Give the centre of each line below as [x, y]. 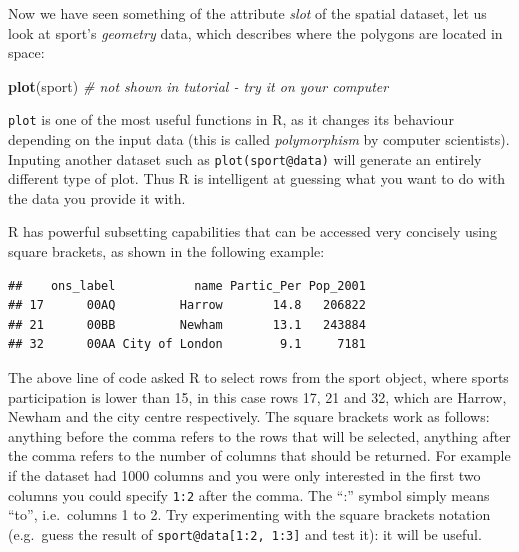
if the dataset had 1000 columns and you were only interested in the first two [244, 475]
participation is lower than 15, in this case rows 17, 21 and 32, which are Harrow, [257, 396]
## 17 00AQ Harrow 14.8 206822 [187, 305]
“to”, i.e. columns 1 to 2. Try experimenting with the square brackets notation [249, 514]
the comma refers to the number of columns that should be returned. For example [259, 455]
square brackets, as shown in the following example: [166, 251]
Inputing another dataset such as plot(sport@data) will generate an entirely [245, 158]
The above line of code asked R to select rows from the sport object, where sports [258, 377]
